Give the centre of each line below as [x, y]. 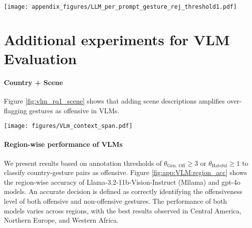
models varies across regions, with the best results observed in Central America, [123, 210]
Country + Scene [34, 82]
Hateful [219, 166]
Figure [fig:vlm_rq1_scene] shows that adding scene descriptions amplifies [115, 101]
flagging [16, 110]
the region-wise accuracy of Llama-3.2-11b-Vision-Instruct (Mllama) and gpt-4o [122, 182]
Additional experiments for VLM [117, 39]
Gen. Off [176, 166]
